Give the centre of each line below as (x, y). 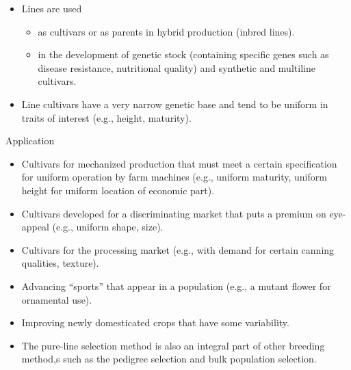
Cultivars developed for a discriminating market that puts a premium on (174, 213)
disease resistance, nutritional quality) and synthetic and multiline (177, 67)
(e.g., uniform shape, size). (108, 227)
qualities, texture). (60, 263)
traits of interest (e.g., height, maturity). (106, 117)
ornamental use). (57, 299)
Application (30, 141)
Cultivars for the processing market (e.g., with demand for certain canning (178, 249)
